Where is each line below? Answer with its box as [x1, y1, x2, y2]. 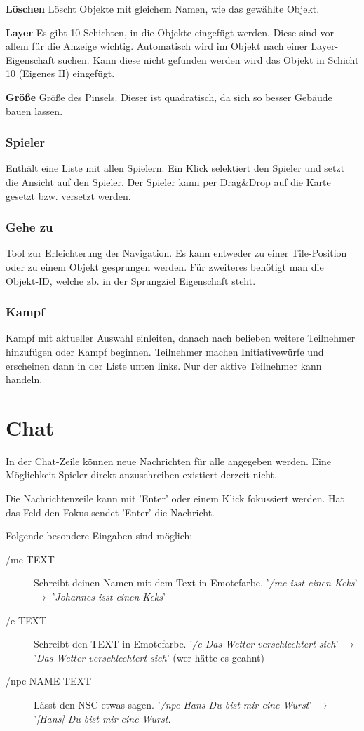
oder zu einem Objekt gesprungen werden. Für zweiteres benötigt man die [6, 259, 324, 274]
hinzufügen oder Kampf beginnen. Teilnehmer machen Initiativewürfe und [6, 344, 324, 358]
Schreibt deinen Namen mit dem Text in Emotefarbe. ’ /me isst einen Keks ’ [34, 575, 358, 590]
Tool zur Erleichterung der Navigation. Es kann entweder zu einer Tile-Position [6, 246, 347, 260]
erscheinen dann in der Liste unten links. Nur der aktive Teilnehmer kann [6, 358, 322, 373]
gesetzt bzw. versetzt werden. [6, 188, 131, 203]
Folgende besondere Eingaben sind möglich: [6, 528, 193, 543]
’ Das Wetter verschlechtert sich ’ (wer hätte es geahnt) [34, 650, 264, 664]
